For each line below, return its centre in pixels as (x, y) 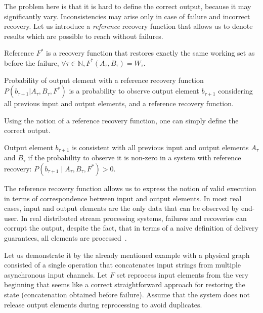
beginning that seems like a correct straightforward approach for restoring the (125, 284)
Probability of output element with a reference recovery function (104, 80)
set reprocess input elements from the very (183, 274)
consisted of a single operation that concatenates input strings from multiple (123, 265)
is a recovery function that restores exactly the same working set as (150, 53)
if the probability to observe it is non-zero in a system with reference (135, 158)
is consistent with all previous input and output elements (160, 147)
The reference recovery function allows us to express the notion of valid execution (130, 188)
